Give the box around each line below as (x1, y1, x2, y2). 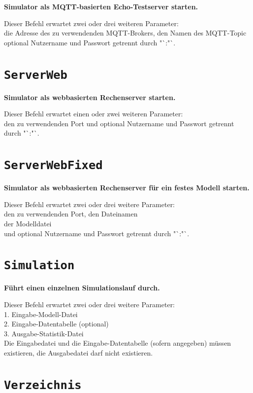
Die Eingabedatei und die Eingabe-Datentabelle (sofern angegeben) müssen (4, 338, 231, 348)
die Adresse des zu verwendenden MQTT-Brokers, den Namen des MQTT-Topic (4, 28, 247, 38)
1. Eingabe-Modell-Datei (4, 309, 78, 319)
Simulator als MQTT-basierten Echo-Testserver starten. (4, 1, 198, 11)
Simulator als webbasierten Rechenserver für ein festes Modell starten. (4, 182, 250, 193)
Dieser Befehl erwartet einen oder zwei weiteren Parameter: (4, 108, 183, 119)
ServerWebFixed (4, 158, 103, 173)
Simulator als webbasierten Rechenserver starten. (4, 92, 176, 102)
